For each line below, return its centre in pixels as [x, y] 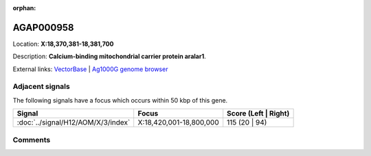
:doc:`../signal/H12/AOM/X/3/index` [74, 122]
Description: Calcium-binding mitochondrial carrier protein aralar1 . [109, 56]
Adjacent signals [41, 87]
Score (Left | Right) [258, 114]
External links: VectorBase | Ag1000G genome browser [90, 69]
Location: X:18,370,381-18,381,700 [63, 44]
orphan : [24, 8]
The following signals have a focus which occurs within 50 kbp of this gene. [120, 100]
